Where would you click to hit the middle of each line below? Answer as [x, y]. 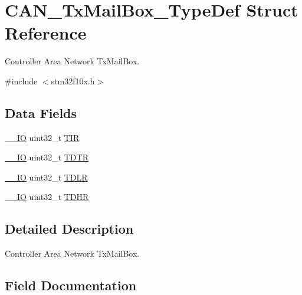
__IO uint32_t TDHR [47, 197]
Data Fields [41, 112]
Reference [46, 33]
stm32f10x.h [73, 81]
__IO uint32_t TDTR [47, 157]
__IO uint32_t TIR [42, 137]
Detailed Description [69, 229]
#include [21, 81]
